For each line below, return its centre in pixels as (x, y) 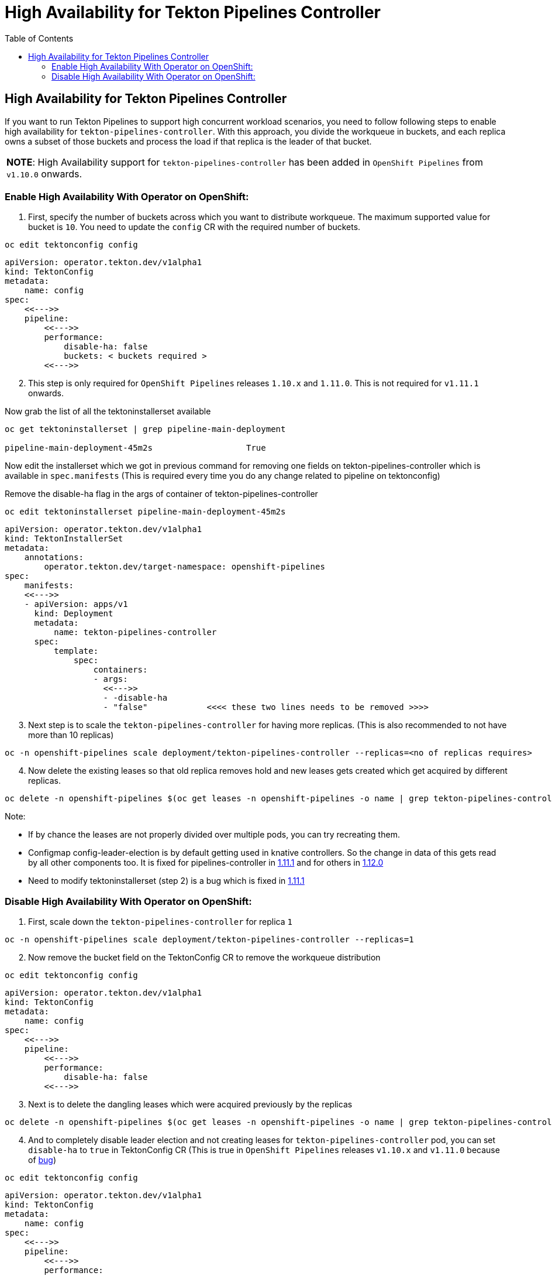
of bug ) (42, 1160)
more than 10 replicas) (71, 735)
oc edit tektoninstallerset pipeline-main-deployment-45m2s (145, 512)
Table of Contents (39, 38)
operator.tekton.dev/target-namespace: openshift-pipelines (184, 567)
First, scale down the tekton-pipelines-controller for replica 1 (160, 922)
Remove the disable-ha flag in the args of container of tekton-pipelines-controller (161, 494)
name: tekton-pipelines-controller (135, 632)
